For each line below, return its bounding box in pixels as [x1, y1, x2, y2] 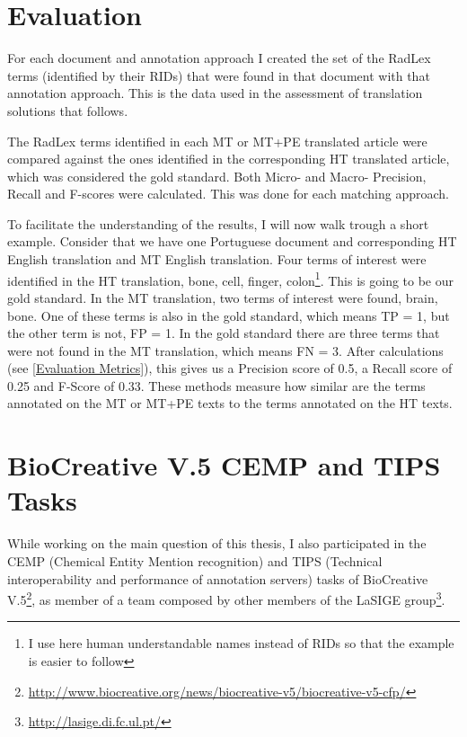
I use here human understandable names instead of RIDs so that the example [28, 634, 454, 653]
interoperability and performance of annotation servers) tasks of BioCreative [7, 569, 428, 588]
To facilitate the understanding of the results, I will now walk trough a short [7, 214, 429, 233]
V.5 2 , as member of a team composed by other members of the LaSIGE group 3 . [7, 588, 445, 608]
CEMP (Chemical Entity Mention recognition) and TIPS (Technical [7, 551, 383, 570]
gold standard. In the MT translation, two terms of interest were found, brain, [7, 288, 438, 306]
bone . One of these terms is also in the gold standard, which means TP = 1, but [7, 306, 450, 324]
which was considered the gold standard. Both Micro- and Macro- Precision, [7, 166, 427, 185]
